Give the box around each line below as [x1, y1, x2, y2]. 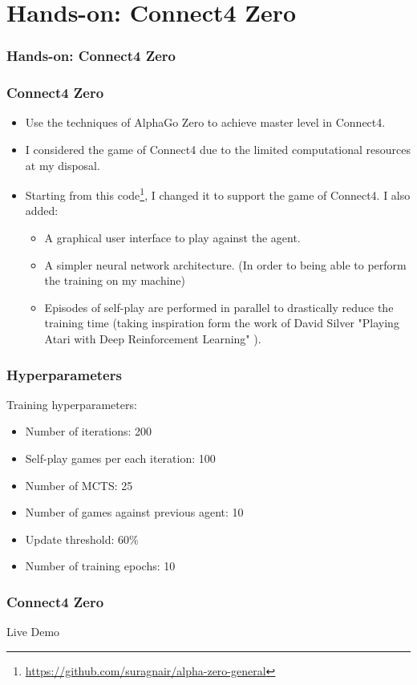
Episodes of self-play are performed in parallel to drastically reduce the [44, 298, 394, 315]
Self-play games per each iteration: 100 [25, 450, 216, 467]
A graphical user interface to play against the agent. [44, 229, 301, 246]
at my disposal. [25, 156, 100, 173]
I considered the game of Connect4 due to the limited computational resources [25, 141, 411, 158]
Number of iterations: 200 [25, 423, 152, 440]
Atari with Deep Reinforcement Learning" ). [44, 330, 261, 347]
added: [25, 202, 59, 219]
